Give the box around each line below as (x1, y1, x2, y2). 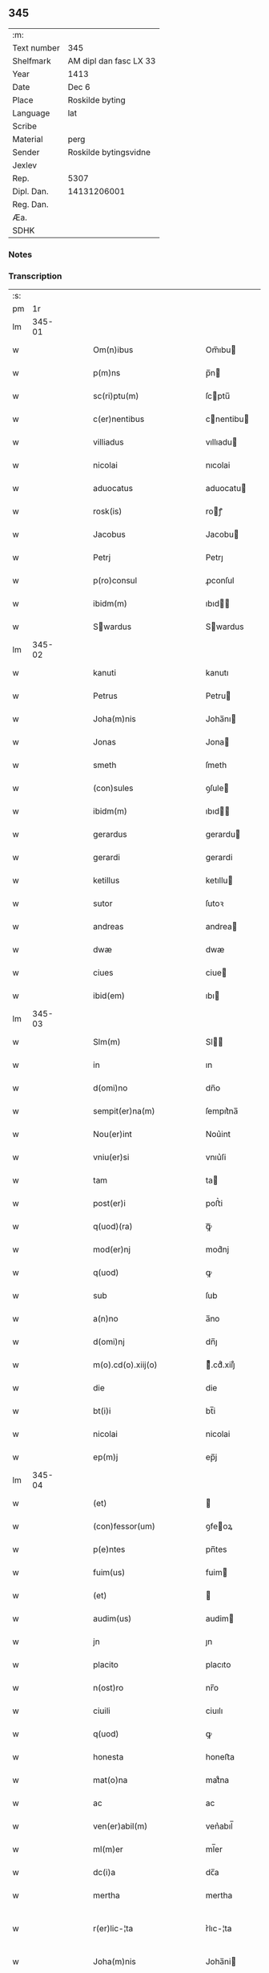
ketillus (93, 875, 120, 886)
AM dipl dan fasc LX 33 (67, 55, 156, 67)
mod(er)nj (93, 1244, 130, 1255)
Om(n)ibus (93, 344, 134, 355)
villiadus (93, 436, 124, 448)
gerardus (93, 829, 127, 840)
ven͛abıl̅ (205, 1821, 234, 1832)
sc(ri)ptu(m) (93, 391, 139, 402)
